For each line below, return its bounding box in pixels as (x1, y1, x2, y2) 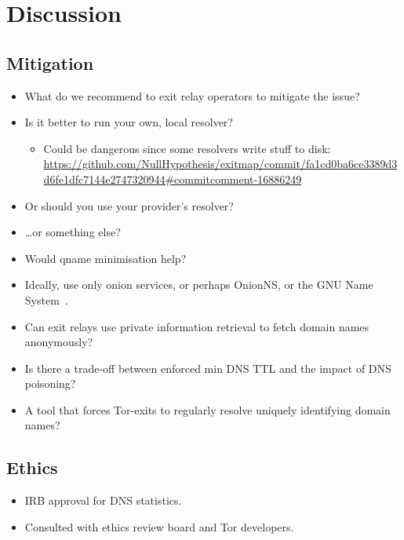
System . (24, 291, 68, 308)
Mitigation (6, 50, 94, 75)
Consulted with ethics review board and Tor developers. (24, 518, 294, 535)
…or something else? (24, 224, 121, 240)
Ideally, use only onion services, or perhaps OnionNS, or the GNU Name (24, 276, 373, 293)
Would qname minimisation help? (24, 250, 187, 266)
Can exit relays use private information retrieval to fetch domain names (24, 318, 369, 334)
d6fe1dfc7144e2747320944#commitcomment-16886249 (43, 170, 302, 187)
